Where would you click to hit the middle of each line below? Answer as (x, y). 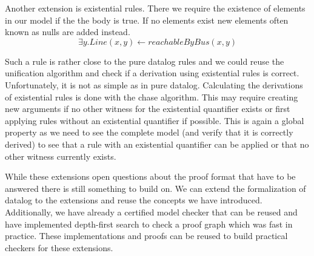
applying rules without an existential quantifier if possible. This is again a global (155, 120)
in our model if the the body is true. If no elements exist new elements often (147, 20)
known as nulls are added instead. (68, 32)
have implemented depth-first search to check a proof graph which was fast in (149, 224)
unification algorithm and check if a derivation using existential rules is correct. (152, 73)
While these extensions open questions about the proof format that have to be (150, 176)
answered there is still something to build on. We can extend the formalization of (155, 188)
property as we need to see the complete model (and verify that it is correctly (149, 132)
